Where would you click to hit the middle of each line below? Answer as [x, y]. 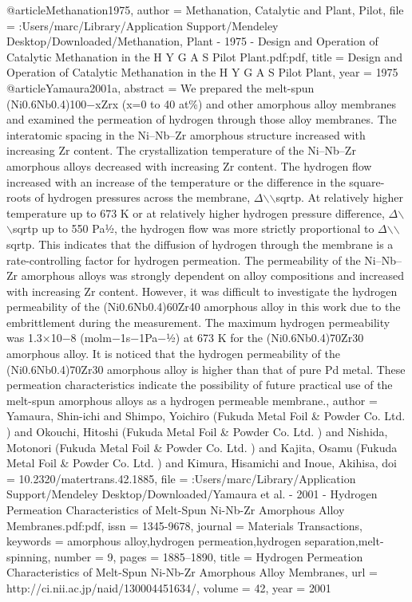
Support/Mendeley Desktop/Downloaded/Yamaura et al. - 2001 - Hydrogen [192, 494]
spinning [27, 556]
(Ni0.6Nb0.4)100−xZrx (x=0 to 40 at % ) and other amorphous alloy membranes [202, 103]
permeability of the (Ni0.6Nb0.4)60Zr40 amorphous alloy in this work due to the [204, 307]
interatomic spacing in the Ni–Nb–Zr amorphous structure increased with [186, 134]
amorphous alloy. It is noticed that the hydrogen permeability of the [173, 354]
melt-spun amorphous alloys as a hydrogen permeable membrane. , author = [192, 400]
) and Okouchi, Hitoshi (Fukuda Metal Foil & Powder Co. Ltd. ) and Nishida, [197, 432]
